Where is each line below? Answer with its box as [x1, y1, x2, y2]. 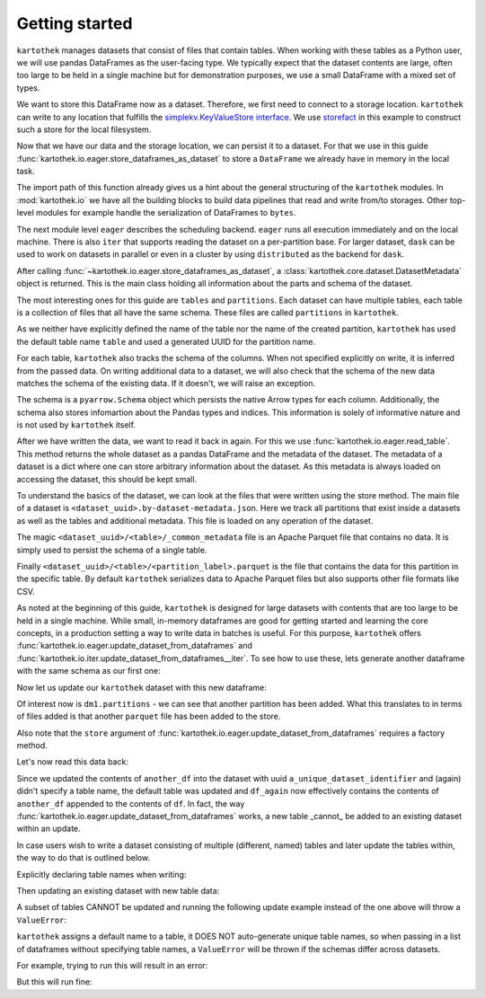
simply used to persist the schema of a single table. [16, 544, 207, 555]
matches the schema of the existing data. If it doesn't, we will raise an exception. [16, 377, 316, 388]
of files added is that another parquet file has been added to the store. [16, 711, 281, 722]
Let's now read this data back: [16, 756, 129, 767]
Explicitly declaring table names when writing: [16, 869, 187, 879]
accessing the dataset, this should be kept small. [16, 473, 198, 484]
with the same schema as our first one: [16, 666, 161, 676]
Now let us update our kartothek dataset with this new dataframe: [16, 682, 267, 693]
